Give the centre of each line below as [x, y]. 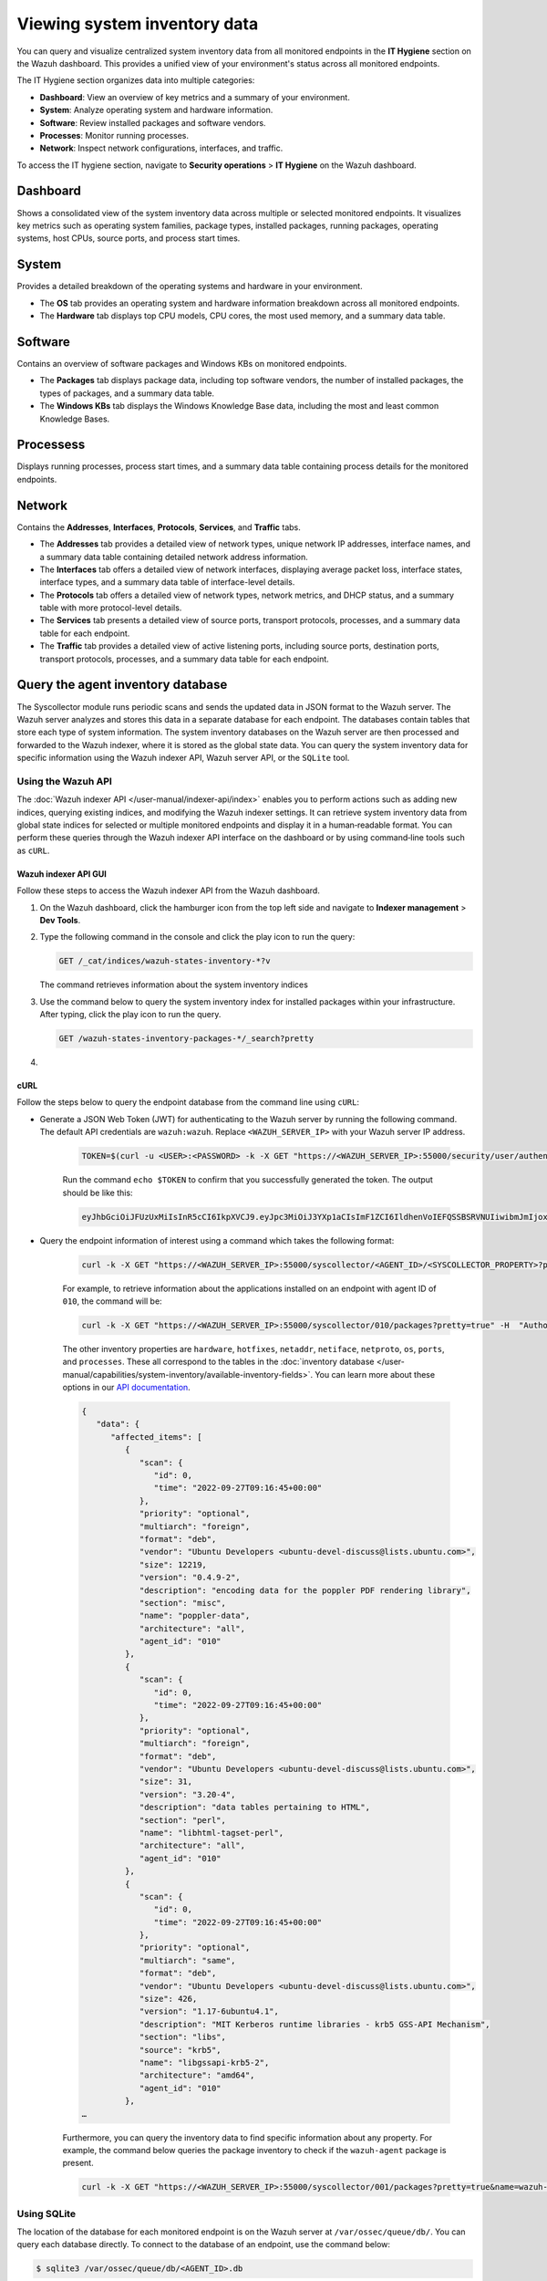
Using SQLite [46, 2213]
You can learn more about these [375, 1374]
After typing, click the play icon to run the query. [130, 1015]
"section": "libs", [183, 2037]
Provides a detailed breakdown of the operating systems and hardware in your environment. [190, 286]
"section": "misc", [183, 1603]
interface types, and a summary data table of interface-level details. [167, 582]
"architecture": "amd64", [197, 2075]
